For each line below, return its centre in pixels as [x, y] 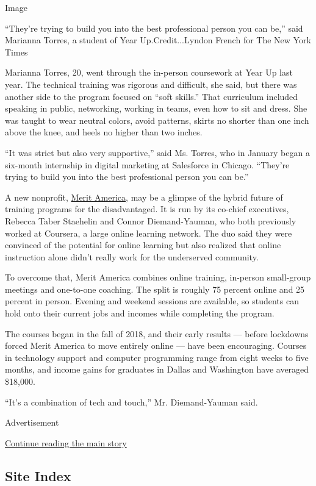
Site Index [38, 475]
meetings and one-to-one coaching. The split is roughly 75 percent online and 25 [155, 289]
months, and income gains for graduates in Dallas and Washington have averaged [157, 369]
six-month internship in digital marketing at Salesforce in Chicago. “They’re [147, 164]
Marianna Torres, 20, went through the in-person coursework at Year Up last [149, 72]
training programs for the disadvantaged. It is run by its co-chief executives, [147, 209]
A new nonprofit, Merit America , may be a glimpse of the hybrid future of [144, 197]
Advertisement [32, 422]
